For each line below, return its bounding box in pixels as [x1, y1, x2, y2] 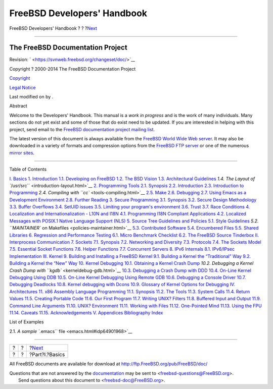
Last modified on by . [9, 94, 54, 100]
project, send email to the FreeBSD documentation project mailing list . [9, 126, 155, 132]
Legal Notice [9, 84, 36, 90]
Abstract [9, 103, 27, 109]
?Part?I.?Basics [29, 351, 65, 358]
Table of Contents [9, 166, 47, 173]
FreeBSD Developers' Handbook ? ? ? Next [9, 25, 97, 31]
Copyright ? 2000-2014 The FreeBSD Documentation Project [9, 66, 136, 72]
